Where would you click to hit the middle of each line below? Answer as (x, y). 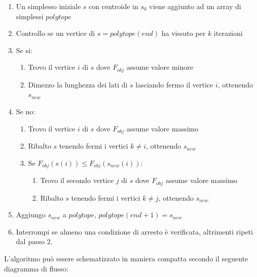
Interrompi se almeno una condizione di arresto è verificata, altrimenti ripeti (134, 231)
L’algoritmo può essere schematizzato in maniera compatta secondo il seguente (126, 258)
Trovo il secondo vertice (77, 180)
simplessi (30, 16)
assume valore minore (160, 67)
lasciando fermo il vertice (174, 84)
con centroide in (114, 6)
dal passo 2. (34, 241)
